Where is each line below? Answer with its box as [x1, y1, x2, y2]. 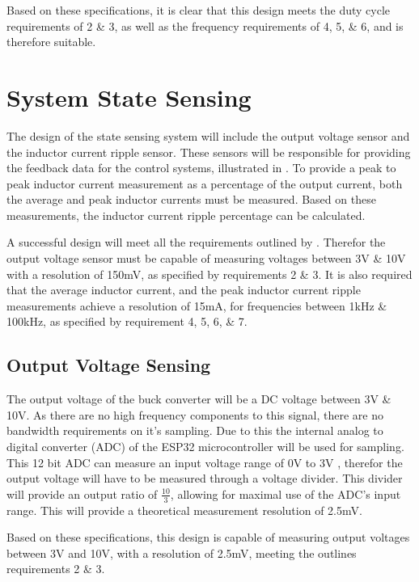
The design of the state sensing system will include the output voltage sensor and [6, 127, 410, 144]
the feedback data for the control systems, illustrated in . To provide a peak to [6, 159, 396, 176]
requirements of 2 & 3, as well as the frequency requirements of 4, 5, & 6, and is [6, 17, 404, 34]
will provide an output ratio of [6, 485, 158, 502]
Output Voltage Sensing [6, 352, 211, 377]
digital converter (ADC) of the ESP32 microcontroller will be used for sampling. [6, 438, 404, 455]
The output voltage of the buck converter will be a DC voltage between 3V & [6, 390, 391, 407]
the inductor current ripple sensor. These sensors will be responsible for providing [6, 143, 411, 160]
